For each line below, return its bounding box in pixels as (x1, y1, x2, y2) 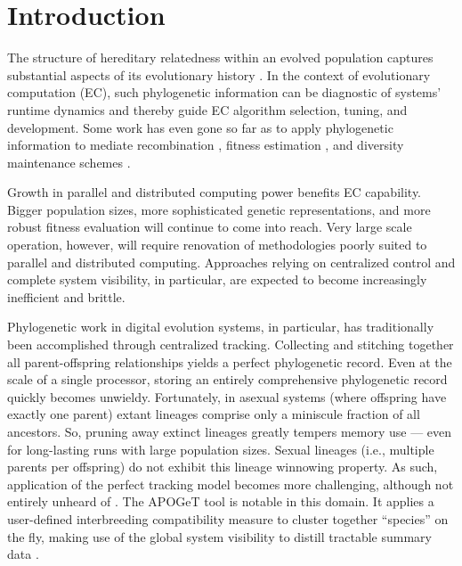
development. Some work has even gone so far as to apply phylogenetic (7, 118, 393, 136)
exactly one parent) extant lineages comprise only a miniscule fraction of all (7, 405, 420, 423)
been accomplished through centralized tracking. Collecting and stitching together (7, 335, 454, 354)
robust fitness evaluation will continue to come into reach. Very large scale (7, 217, 412, 236)
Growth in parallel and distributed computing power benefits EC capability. (7, 183, 422, 201)
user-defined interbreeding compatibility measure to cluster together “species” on (7, 509, 449, 528)
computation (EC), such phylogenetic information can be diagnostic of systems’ (7, 83, 442, 102)
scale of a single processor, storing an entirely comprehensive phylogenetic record (7, 370, 448, 389)
